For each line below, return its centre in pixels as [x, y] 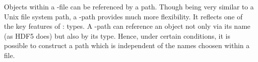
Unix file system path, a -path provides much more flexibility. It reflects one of [123, 16]
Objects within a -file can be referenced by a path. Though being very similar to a [129, 6]
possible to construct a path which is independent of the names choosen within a [127, 45]
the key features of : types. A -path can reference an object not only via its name [127, 26]
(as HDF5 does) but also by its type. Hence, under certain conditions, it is [117, 35]
